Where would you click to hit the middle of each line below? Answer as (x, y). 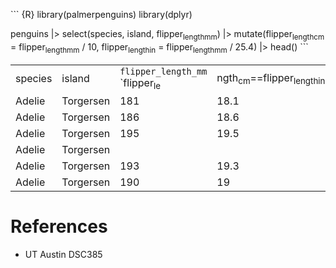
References (59, 226)
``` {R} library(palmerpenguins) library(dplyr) (101, 14)
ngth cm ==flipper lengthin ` (272, 78)
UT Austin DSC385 (63, 254)
